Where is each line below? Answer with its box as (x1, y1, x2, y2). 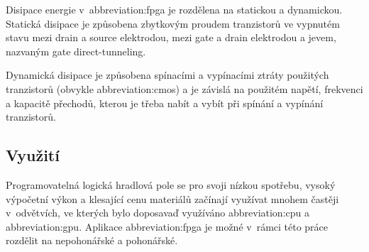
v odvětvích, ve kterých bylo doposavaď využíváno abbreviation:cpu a (6, 205, 309, 220)
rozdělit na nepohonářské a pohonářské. (6, 233, 178, 248)
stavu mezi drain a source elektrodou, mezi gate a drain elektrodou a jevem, (6, 30, 336, 45)
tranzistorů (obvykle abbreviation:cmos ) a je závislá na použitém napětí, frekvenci (6, 81, 363, 96)
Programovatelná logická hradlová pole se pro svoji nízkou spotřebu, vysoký (6, 177, 336, 192)
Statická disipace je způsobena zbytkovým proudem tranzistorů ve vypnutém (6, 16, 340, 31)
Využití (6, 144, 60, 166)
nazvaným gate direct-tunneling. (6, 43, 146, 58)
